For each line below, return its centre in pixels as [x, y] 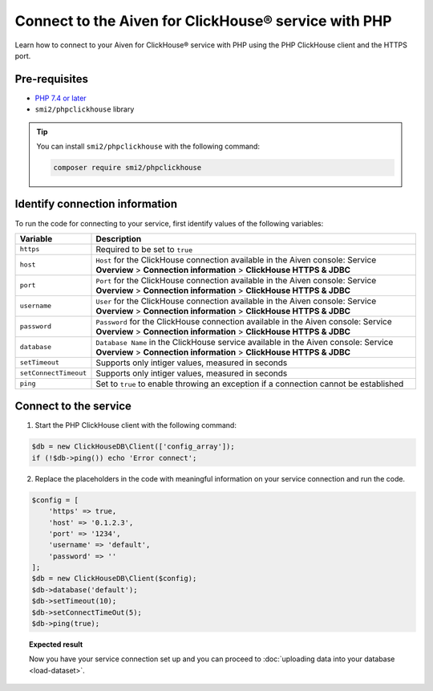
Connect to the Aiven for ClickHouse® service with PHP [203, 21]
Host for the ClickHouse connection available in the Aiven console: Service [236, 259]
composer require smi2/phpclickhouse [127, 167]
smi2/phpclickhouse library [85, 109]
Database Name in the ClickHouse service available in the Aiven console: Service [245, 342]
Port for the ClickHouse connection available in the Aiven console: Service [236, 280]
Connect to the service [73, 406]
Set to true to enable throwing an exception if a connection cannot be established [250, 384]
